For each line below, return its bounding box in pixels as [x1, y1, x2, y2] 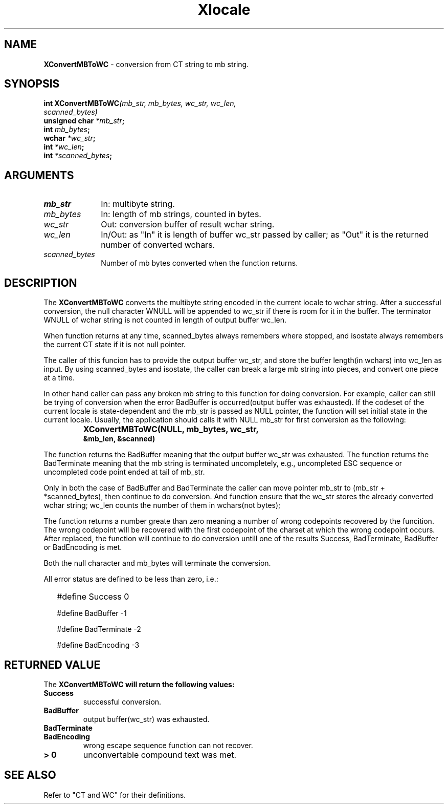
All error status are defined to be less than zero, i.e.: [43, 575, 218, 584]
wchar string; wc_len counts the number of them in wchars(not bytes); [43, 501, 281, 510]
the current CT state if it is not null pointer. [43, 340, 186, 349]
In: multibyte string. [101, 199, 175, 209]
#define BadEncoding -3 [57, 641, 140, 650]
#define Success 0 [57, 591, 129, 602]
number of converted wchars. [101, 240, 215, 250]
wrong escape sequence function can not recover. [83, 740, 253, 750]
